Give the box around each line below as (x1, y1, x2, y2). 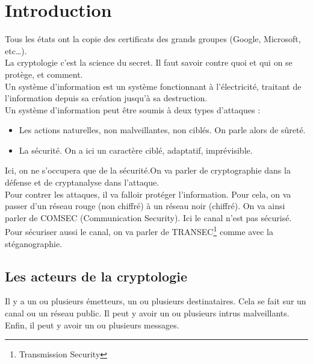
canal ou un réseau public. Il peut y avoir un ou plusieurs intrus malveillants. (5, 307, 290, 319)
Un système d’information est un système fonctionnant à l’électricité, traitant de (5, 80, 302, 92)
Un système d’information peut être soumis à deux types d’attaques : (5, 103, 261, 116)
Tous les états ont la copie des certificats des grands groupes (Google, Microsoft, (5, 33, 301, 45)
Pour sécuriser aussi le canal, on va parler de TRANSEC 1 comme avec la (5, 224, 273, 238)
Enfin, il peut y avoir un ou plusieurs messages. (5, 318, 179, 331)
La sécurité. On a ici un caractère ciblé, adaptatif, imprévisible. (19, 143, 253, 156)
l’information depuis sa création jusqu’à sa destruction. (5, 92, 208, 104)
